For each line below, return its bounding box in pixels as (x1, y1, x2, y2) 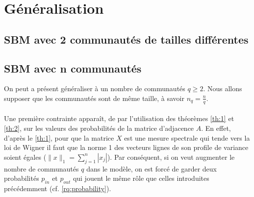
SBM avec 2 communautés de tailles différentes (4, 31, 249, 47)
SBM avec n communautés (4, 60, 142, 75)
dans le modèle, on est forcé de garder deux (86, 163, 217, 173)
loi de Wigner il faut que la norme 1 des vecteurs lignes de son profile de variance (4, 142, 249, 152)
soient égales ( (4, 151, 47, 162)
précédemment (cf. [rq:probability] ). (4, 183, 111, 193)
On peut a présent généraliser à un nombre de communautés (4, 83, 185, 94)
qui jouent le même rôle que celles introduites (73, 173, 209, 183)
